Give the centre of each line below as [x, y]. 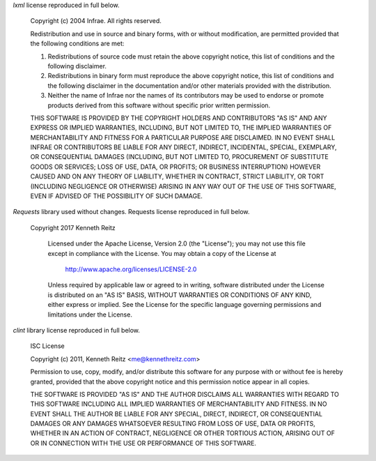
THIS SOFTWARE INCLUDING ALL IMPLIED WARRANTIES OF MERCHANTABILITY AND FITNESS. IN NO [179, 404]
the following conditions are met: [77, 44]
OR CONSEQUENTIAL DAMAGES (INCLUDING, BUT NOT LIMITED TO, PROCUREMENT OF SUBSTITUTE [179, 157]
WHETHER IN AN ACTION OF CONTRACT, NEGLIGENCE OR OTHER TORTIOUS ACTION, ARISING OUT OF [183, 433]
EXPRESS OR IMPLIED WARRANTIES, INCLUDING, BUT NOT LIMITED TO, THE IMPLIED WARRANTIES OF [181, 128]
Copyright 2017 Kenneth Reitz [73, 227]
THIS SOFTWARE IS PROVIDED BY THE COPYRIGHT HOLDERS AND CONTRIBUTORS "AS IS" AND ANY [179, 118]
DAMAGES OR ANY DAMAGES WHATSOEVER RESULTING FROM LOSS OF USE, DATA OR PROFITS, [173, 424]
